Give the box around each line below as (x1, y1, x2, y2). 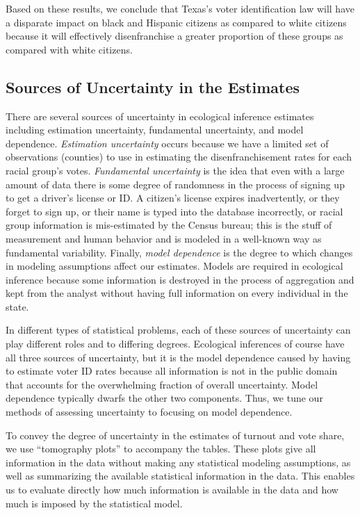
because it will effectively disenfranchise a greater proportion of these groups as (6, 28, 343, 43)
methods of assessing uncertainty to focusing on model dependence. (6, 404, 293, 419)
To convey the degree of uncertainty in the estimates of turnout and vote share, (6, 427, 345, 442)
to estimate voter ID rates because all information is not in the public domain (6, 363, 338, 378)
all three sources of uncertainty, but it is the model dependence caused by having (6, 350, 351, 364)
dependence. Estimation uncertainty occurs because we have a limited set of (6, 136, 329, 150)
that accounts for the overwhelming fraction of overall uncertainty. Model (6, 377, 318, 391)
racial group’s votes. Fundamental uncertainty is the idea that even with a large (6, 163, 345, 177)
